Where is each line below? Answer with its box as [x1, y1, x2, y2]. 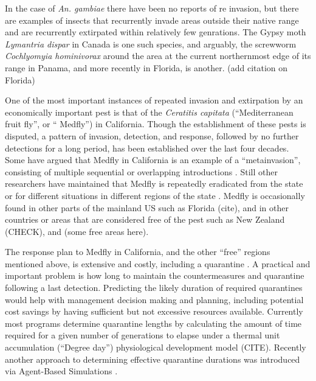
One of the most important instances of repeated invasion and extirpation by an [5, 94, 303, 107]
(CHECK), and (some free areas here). [5, 225, 149, 237]
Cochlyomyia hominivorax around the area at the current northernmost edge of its [5, 49, 311, 62]
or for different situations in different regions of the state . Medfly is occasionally [5, 189, 305, 201]
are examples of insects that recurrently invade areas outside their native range [5, 13, 299, 26]
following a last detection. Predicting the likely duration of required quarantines [5, 281, 303, 294]
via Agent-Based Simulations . [5, 365, 118, 377]
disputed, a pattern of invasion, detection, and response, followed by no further [5, 129, 299, 142]
